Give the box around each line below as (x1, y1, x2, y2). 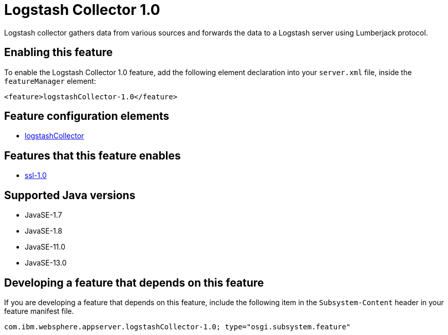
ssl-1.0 (25, 171, 47, 180)
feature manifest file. (4, 306, 74, 315)
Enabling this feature (4, 46, 113, 59)
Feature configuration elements (4, 110, 170, 123)
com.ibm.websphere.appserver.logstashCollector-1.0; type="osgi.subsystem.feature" (4, 322, 351, 331)
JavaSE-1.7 (25, 210, 62, 220)
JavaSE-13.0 (25, 258, 67, 268)
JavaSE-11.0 (25, 242, 66, 252)
